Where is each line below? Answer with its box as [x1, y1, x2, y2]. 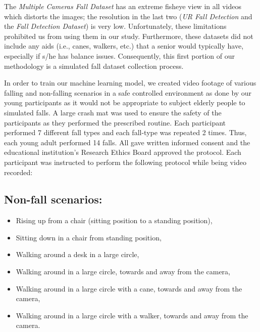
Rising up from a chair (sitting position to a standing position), [16, 215, 213, 226]
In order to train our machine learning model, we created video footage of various [4, 77, 256, 88]
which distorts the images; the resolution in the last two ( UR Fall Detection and [4, 11, 252, 21]
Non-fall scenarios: [4, 191, 102, 207]
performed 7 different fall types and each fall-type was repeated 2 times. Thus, [4, 127, 247, 138]
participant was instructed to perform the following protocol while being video [4, 156, 246, 167]
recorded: [4, 167, 33, 177]
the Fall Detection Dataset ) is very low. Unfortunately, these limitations [4, 21, 227, 31]
